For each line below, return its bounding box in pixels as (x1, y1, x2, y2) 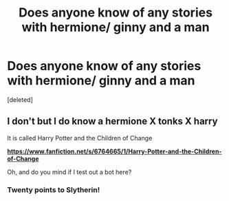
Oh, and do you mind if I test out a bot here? (7, 167, 132, 176)
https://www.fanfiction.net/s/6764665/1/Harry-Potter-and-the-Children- (7, 147, 222, 156)
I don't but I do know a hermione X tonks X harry (7, 116, 218, 127)
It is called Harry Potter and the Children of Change (7, 134, 153, 142)
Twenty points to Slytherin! (7, 184, 100, 194)
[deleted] (7, 95, 33, 104)
